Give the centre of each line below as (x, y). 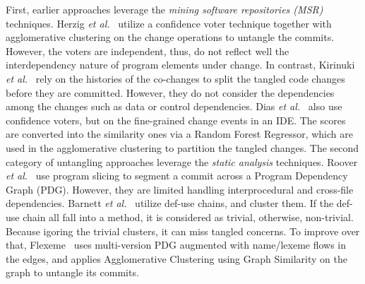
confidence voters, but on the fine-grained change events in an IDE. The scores (176, 120)
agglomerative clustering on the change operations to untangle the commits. (170, 37)
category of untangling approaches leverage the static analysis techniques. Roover (182, 161)
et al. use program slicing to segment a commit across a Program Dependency (177, 176)
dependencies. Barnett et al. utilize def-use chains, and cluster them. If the (170, 203)
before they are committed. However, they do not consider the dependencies (170, 92)
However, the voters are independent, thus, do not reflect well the (148, 51)
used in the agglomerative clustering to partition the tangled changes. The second (182, 147)
